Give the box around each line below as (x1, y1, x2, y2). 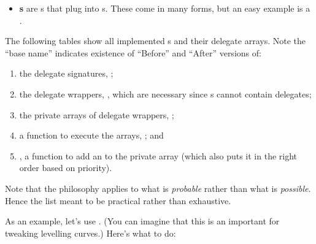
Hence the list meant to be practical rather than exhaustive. (5, 194, 231, 207)
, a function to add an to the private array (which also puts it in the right (19, 149, 298, 162)
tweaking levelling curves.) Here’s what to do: (5, 226, 176, 239)
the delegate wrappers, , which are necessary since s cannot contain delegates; (19, 87, 312, 100)
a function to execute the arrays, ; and (19, 129, 164, 142)
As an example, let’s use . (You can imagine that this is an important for (5, 215, 280, 227)
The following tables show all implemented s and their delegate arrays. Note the (5, 34, 306, 47)
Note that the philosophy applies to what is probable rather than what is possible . (5, 181, 311, 194)
